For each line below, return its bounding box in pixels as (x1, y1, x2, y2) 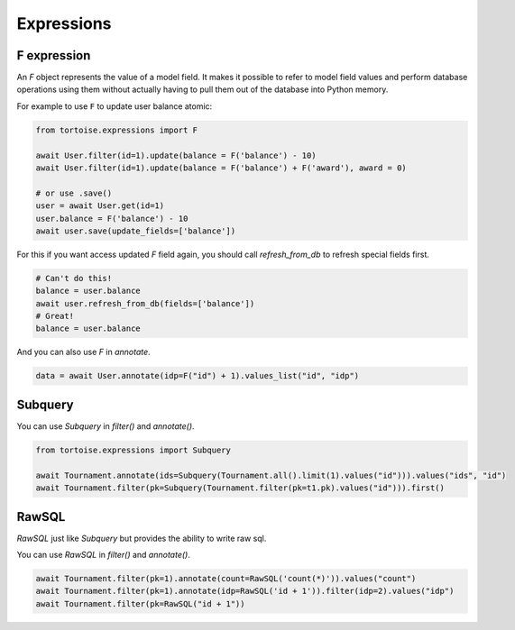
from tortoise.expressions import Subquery (35, 444, 232, 455)
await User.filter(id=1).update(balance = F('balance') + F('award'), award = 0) (35, 163, 408, 173)
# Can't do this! (35, 273, 113, 283)
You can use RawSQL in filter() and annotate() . (16, 550, 191, 560)
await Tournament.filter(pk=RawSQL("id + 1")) (35, 598, 245, 608)
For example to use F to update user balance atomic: (16, 100, 213, 112)
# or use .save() (35, 187, 113, 198)
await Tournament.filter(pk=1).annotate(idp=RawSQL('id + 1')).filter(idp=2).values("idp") (35, 586, 455, 597)
